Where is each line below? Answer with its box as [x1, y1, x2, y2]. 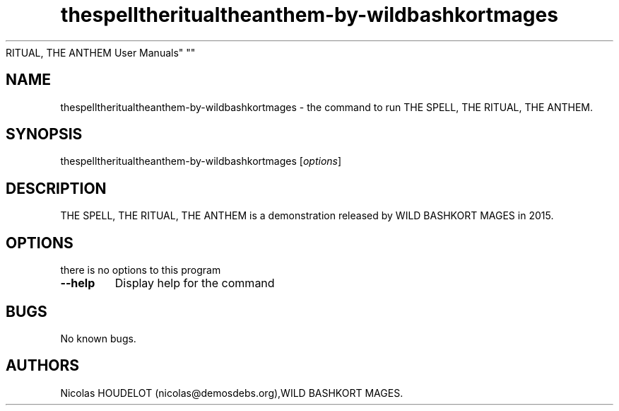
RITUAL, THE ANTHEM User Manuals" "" [6, 46, 196, 59]
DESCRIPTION [6, 179, 107, 197]
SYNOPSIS [6, 125, 83, 144]
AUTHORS [6, 357, 80, 375]
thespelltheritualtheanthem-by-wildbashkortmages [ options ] [60, 155, 342, 168]
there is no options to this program [60, 264, 221, 277]
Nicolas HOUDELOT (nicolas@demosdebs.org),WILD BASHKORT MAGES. [60, 386, 403, 399]
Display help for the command [114, 276, 275, 291]
